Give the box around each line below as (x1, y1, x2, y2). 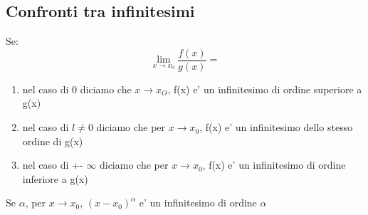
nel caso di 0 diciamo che (22, 81, 132, 96)
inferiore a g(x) (22, 171, 88, 186)
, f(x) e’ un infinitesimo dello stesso (199, 120, 353, 135)
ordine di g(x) (22, 133, 83, 148)
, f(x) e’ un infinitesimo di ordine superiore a (167, 81, 362, 96)
